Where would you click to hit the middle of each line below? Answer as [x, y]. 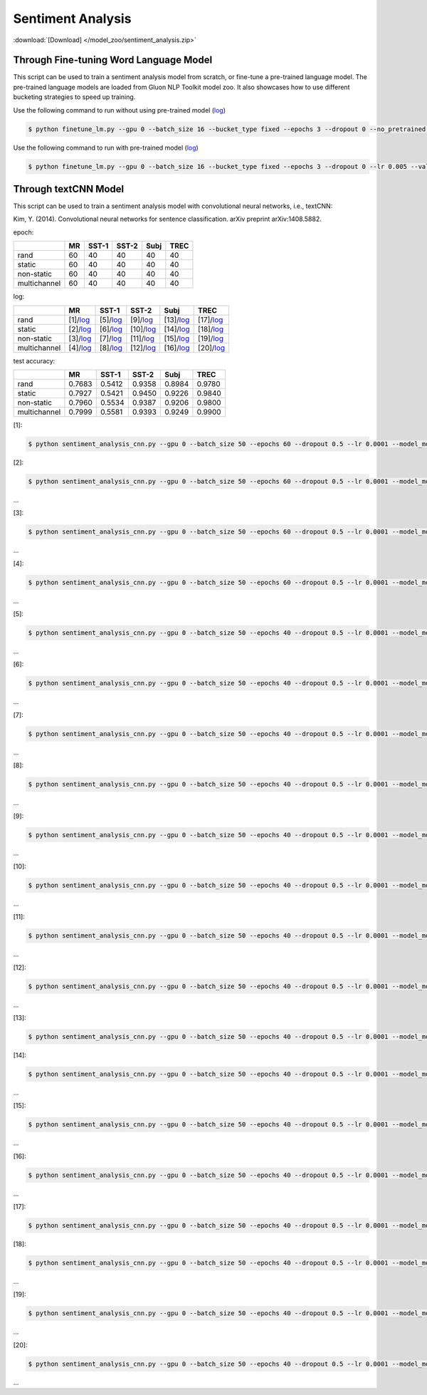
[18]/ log [211, 329]
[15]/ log [177, 338]
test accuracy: [34, 361]
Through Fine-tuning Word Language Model [113, 60]
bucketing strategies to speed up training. [74, 97]
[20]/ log [212, 348]
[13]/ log [177, 319]
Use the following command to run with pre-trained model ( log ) [106, 147]
